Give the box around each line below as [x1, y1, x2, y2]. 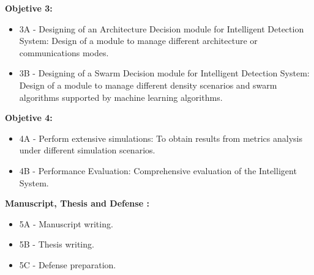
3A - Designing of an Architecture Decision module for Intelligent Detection [19, 22, 304, 35]
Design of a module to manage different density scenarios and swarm [19, 78, 277, 91]
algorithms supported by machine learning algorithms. [19, 90, 223, 103]
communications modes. [19, 46, 109, 59]
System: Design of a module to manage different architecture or [19, 34, 258, 47]
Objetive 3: [5, 2, 53, 14]
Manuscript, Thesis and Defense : [5, 197, 149, 210]
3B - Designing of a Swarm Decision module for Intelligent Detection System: [19, 67, 310, 79]
